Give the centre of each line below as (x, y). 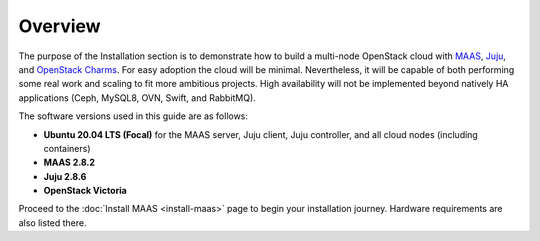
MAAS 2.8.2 (69, 162)
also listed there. (52, 222)
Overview (59, 26)
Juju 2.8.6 (65, 176)
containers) (67, 148)
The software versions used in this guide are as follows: (133, 116)
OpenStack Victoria (85, 191)
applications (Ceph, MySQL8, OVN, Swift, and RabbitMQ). (137, 97)
